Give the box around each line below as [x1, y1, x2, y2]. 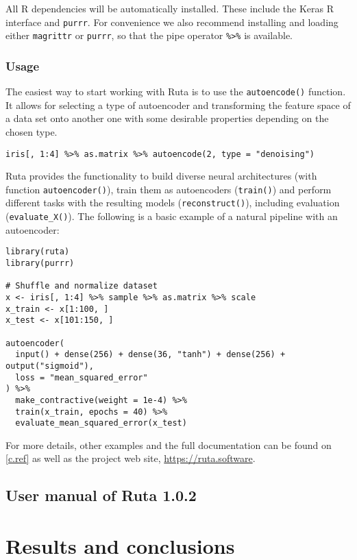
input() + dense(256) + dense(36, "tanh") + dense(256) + [15, 350, 286, 360]
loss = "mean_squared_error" [15, 372, 148, 382]
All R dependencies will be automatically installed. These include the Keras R [5, 1, 334, 15]
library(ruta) [5, 247, 70, 257]
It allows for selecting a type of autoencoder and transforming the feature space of [5, 97, 351, 112]
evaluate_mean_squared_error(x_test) [15, 418, 187, 428]
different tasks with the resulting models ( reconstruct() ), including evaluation [5, 195, 340, 210]
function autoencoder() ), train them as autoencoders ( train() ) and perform [5, 182, 332, 196]
